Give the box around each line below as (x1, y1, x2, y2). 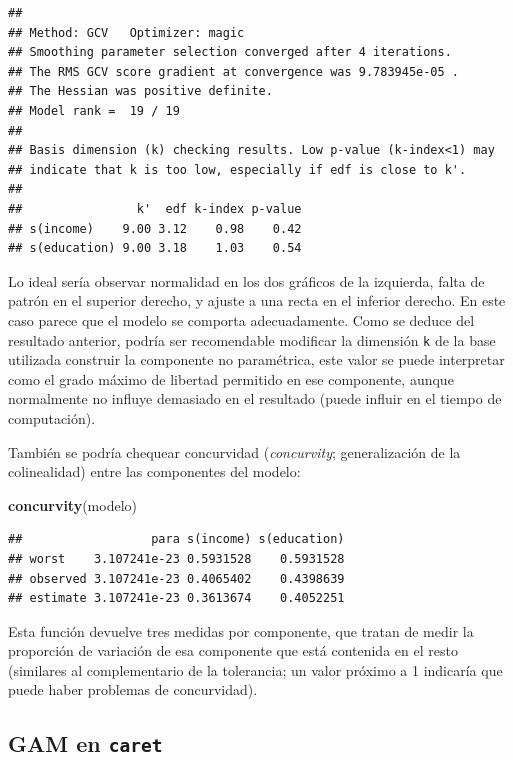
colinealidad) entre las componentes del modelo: (8, 461, 301, 482)
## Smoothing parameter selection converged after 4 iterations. (8, 45, 452, 60)
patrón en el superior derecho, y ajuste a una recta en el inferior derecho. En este (8, 290, 506, 311)
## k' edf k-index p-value (8, 201, 302, 216)
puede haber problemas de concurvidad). (8, 679, 258, 700)
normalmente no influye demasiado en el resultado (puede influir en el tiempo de (8, 388, 502, 409)
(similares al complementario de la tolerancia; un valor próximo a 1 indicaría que (8, 659, 503, 680)
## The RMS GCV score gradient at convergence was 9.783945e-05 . (8, 64, 460, 79)
